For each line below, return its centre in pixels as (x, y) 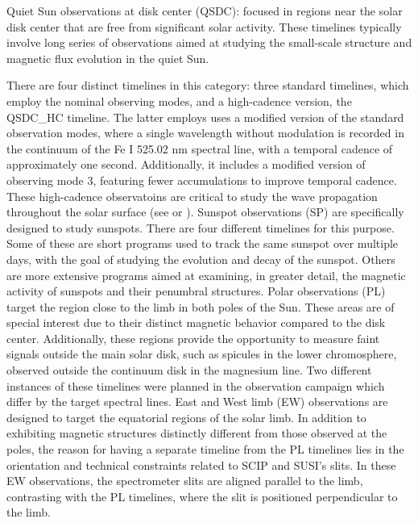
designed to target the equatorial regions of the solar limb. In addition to (186, 417)
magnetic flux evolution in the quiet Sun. (108, 58)
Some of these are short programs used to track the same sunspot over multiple (203, 243)
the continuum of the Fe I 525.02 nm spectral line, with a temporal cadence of (200, 148)
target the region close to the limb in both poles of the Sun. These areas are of (201, 306)
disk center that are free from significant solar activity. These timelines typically (204, 26)
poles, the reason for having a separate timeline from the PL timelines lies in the (205, 449)
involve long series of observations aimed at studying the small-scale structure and (209, 42)
